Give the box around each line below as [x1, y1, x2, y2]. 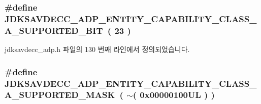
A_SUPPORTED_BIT [5, 24, 103, 36]
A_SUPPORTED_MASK [5, 88, 115, 101]
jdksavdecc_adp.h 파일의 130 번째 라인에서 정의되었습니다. [5, 44, 190, 55]
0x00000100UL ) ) [140, 88, 215, 101]
